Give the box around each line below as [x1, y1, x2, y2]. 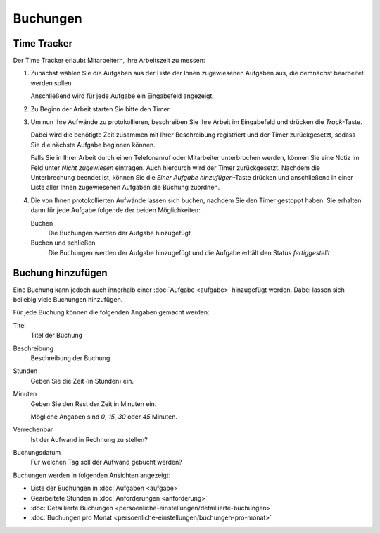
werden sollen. [30, 78, 74, 87]
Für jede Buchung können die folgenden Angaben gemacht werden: [13, 308, 210, 317]
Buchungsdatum [13, 448, 61, 457]
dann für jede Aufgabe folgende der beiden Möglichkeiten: [30, 206, 201, 214]
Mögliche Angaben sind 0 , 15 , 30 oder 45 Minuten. [30, 412, 178, 421]
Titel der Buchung [30, 331, 83, 340]
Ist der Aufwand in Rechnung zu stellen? [30, 435, 148, 443]
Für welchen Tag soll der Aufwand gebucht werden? [30, 458, 182, 467]
